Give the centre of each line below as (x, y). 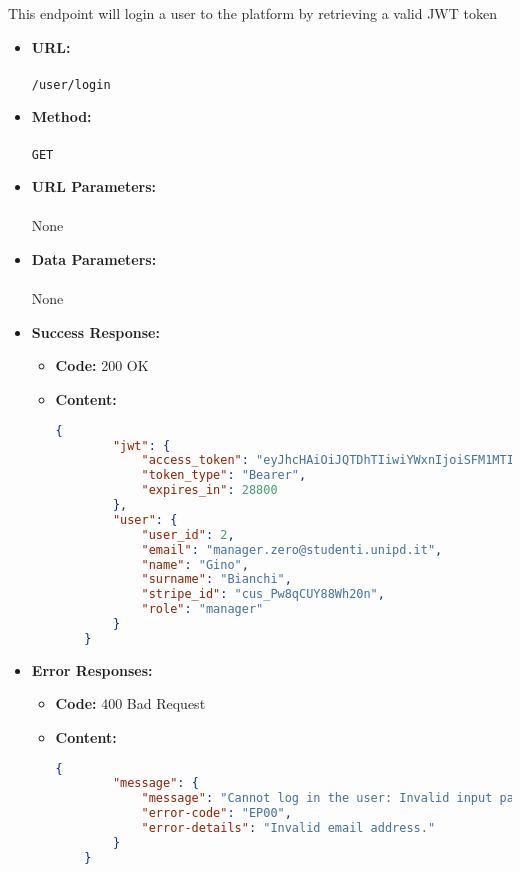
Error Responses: (92, 669)
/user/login (71, 84)
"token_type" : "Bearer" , (224, 475)
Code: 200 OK (102, 365)
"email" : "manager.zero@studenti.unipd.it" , (292, 549)
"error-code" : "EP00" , (216, 813)
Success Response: (95, 331)
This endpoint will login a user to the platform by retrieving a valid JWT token (252, 13)
